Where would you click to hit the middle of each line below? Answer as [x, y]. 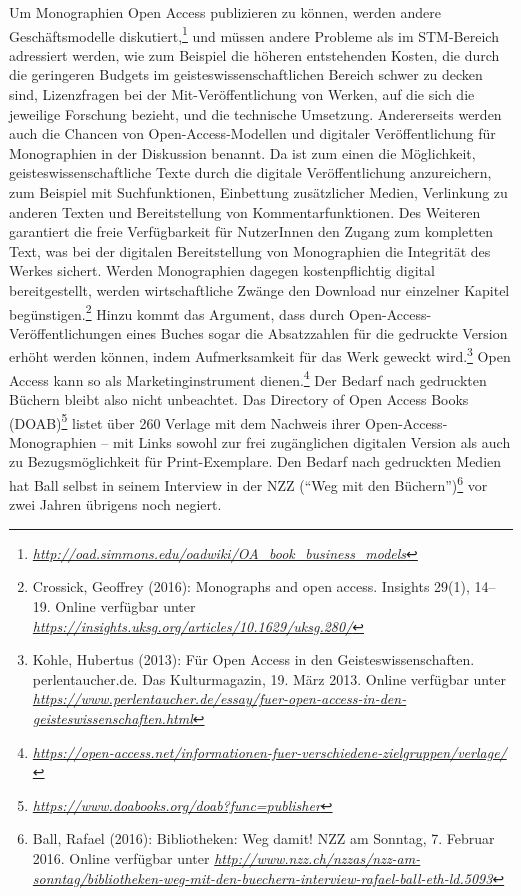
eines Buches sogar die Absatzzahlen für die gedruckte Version [317, 332]
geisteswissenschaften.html [112, 717]
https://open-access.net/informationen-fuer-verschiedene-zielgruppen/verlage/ [269, 751]
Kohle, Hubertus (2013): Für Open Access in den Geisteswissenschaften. [253, 659]
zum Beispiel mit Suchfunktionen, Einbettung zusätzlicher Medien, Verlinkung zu [258, 192]
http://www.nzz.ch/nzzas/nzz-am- [317, 857]
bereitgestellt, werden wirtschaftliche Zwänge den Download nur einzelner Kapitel [259, 289]
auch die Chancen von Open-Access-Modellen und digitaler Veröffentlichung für [252, 133]
